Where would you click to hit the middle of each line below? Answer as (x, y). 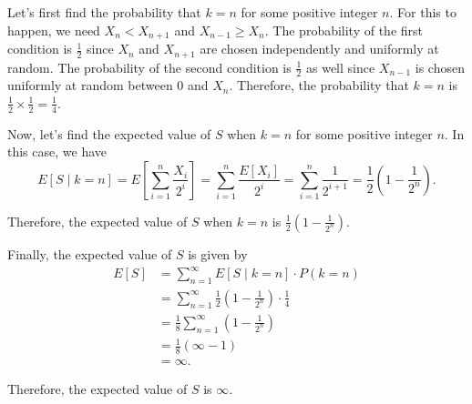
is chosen (440, 67)
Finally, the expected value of (90, 253)
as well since (341, 67)
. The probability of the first (344, 30)
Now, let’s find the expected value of (109, 133)
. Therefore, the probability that (319, 85)
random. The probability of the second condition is (149, 67)
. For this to (423, 12)
